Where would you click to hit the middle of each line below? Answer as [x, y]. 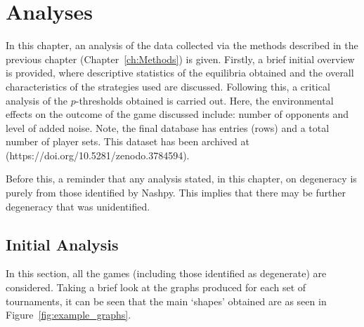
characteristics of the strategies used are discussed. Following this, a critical [168, 86]
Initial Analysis [62, 244]
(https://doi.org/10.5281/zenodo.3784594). [98, 155]
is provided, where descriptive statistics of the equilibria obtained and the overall [180, 73]
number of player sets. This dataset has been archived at [128, 141]
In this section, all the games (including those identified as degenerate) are [166, 273]
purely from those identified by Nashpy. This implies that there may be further [176, 193]
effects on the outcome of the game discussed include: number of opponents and [177, 114]
